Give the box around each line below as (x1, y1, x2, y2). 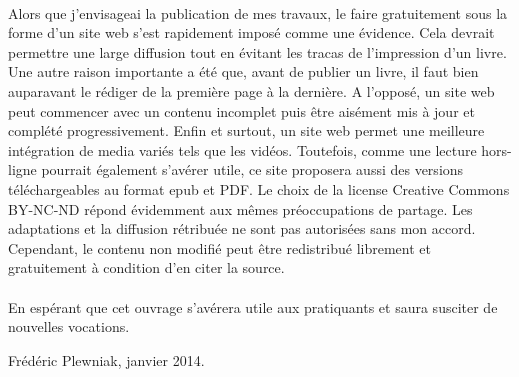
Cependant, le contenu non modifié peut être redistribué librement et (8, 237, 431, 258)
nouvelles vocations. (8, 316, 130, 337)
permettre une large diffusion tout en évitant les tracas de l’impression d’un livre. (8, 41, 507, 62)
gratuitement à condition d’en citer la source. (8, 257, 285, 278)
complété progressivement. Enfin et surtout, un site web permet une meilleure (8, 120, 485, 141)
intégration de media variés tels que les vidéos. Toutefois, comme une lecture (8, 139, 477, 160)
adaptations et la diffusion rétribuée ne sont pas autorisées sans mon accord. (8, 218, 476, 239)
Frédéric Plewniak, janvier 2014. (8, 349, 205, 370)
